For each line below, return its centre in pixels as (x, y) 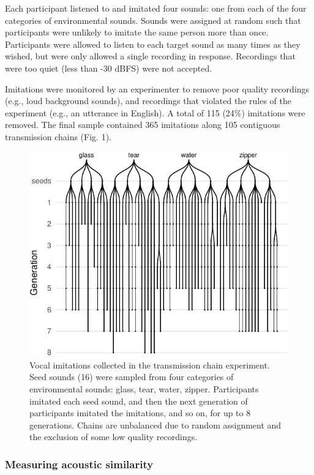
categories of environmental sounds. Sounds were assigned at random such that (153, 20)
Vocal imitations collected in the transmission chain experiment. (150, 365)
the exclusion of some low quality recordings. (114, 437)
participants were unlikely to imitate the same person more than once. (137, 32)
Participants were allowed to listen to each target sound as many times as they (153, 44)
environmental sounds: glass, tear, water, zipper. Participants (144, 389)
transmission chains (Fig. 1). (58, 136)
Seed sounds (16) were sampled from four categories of (132, 377)
